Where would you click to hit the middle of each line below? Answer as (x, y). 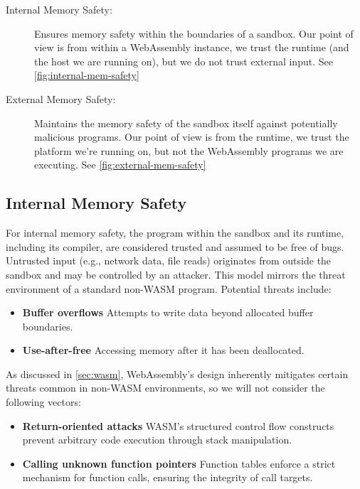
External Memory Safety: (61, 98)
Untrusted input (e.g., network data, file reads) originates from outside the (169, 260)
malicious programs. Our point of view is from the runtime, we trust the (192, 137)
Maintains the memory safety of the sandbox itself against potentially (186, 123)
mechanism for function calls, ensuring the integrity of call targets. (168, 477)
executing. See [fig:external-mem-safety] (120, 165)
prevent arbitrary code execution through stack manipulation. (157, 440)
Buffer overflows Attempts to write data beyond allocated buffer (168, 312)
